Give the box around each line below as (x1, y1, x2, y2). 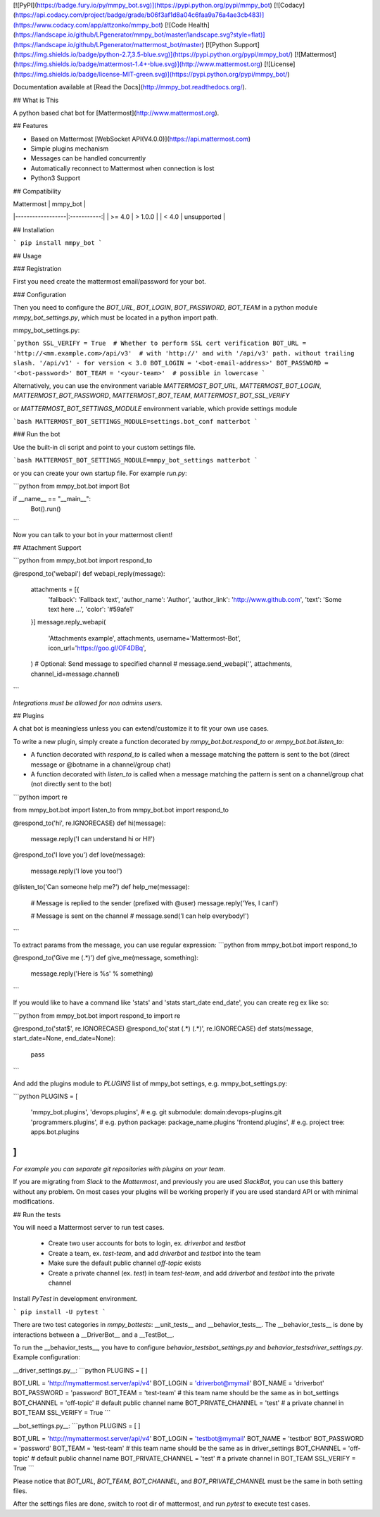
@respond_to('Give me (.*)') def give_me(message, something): (13, 954, 199, 962)
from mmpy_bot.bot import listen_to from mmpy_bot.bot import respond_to (13, 806, 229, 814)
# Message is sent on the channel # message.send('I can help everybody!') (30, 912, 250, 920)
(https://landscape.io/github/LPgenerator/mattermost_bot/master (13, 40, 202, 49)
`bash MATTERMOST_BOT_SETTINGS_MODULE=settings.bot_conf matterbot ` (13, 417, 258, 426)
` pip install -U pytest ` (13, 1308, 106, 1316)
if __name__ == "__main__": (13, 495, 91, 503)
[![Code (164, 20, 187, 29)
